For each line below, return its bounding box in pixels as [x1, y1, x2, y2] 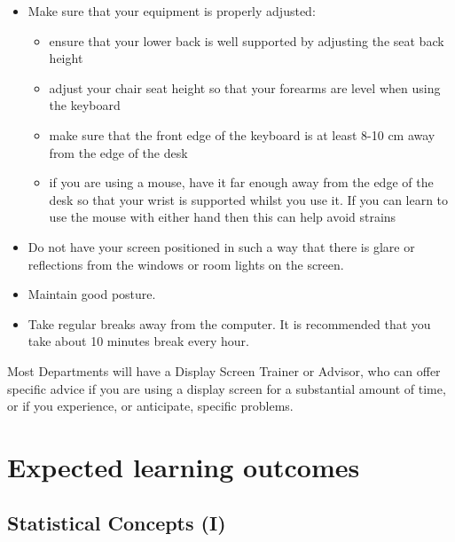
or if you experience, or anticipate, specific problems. [7, 397, 294, 415]
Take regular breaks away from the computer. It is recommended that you [27, 314, 431, 333]
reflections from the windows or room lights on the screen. [27, 255, 344, 273]
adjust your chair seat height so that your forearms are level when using [49, 78, 441, 97]
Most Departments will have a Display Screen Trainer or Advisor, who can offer [7, 361, 441, 380]
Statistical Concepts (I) [7, 509, 226, 537]
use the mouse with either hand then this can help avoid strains [49, 208, 396, 226]
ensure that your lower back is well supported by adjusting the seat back [49, 31, 444, 50]
